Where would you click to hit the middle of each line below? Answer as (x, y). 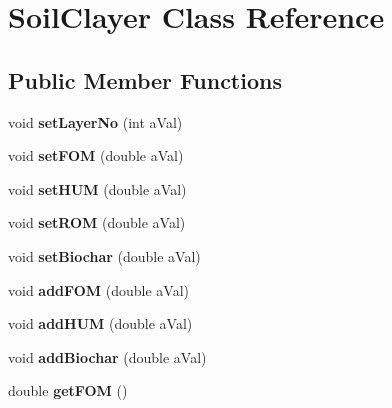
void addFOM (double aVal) (99, 289)
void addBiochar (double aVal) (107, 356)
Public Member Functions (145, 79)
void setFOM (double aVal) (96, 155)
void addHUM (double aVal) (100, 323)
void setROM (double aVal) (97, 222)
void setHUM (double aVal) (97, 188)
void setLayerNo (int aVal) (95, 121)
